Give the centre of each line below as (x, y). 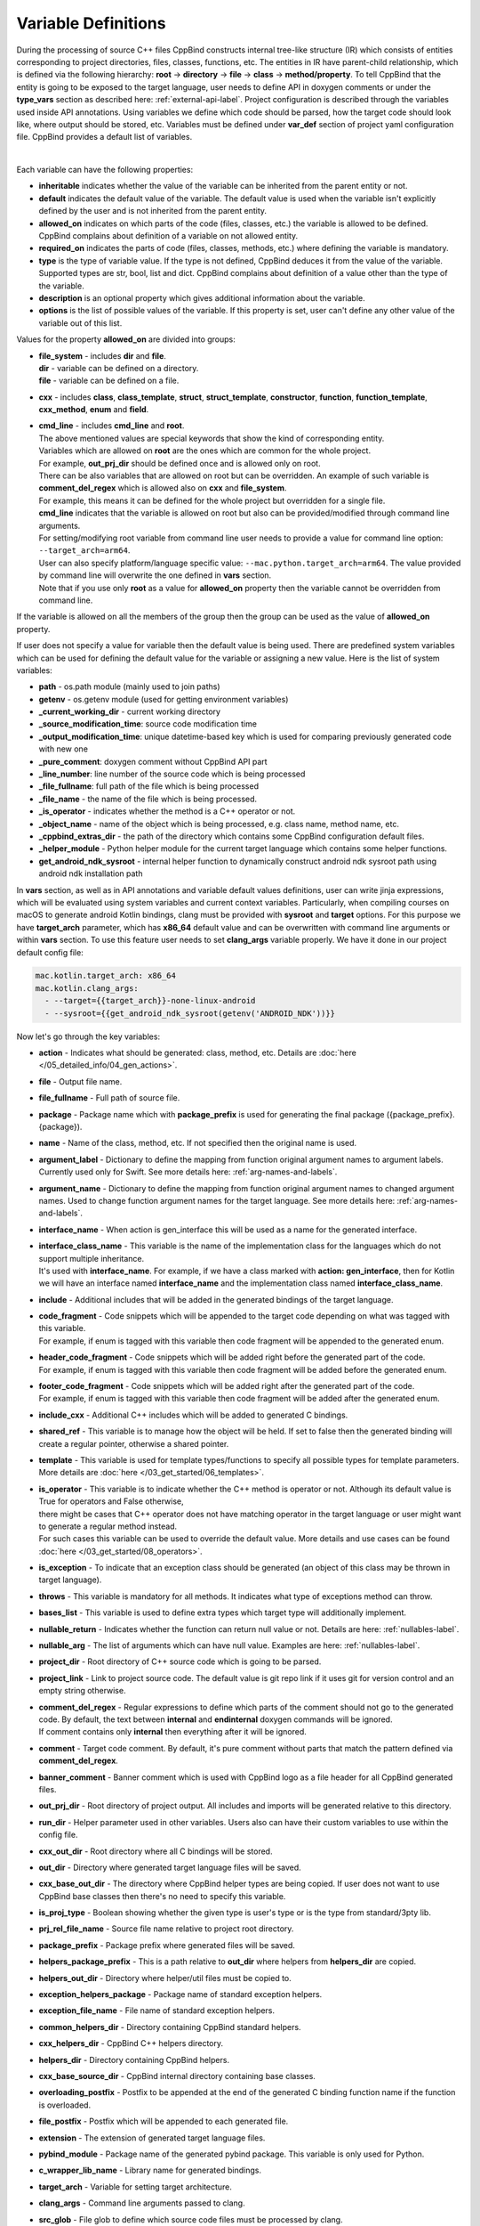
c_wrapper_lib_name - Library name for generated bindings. (150, 2170)
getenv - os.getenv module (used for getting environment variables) (164, 699)
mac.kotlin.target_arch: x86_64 (106, 976)
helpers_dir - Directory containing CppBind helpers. (134, 2059)
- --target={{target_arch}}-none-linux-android (150, 1001)
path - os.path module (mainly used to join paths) (130, 686)
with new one (64, 749)
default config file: (50, 952)
